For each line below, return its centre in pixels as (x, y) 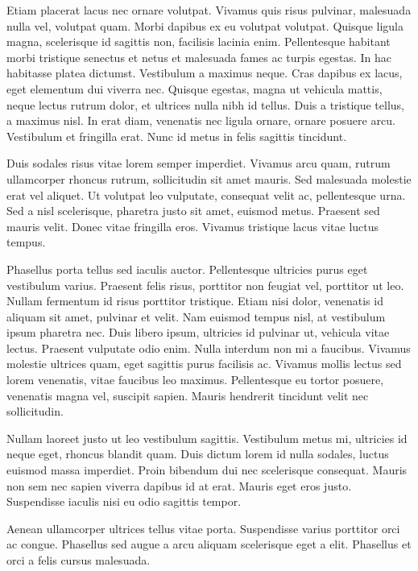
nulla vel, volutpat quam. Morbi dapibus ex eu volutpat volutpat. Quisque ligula (205, 25)
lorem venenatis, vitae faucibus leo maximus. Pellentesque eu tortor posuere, (195, 380)
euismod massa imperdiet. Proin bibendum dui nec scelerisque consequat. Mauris (207, 470)
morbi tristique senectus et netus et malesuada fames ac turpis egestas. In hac (199, 57)
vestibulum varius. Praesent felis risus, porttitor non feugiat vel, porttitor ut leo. (205, 285)
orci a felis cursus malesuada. (79, 560)
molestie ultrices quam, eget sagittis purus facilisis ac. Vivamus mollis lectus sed (204, 364)
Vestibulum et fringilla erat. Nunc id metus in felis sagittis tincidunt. (177, 136)
